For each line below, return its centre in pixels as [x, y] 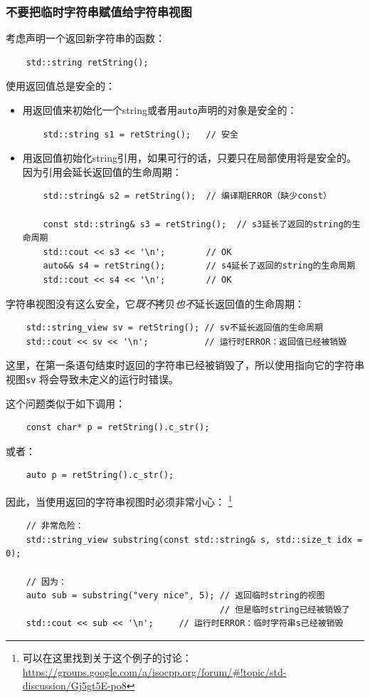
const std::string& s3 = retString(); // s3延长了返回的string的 [197, 224]
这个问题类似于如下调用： [65, 403]
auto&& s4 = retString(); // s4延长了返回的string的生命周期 [199, 266]
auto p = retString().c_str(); [100, 475]
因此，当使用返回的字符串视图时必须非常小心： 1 [119, 500]
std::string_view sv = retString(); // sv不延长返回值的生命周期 [174, 328]
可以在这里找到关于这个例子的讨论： [107, 657]
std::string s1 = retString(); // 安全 [141, 134]
